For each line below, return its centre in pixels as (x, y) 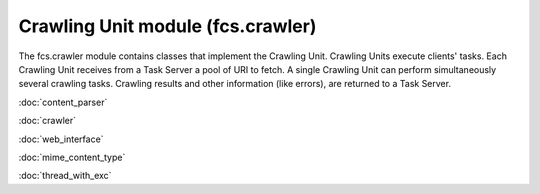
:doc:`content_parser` (63, 102)
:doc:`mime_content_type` (72, 157)
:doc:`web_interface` (61, 139)
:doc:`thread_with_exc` (65, 176)
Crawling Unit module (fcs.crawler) (167, 26)
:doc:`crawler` (47, 121)
